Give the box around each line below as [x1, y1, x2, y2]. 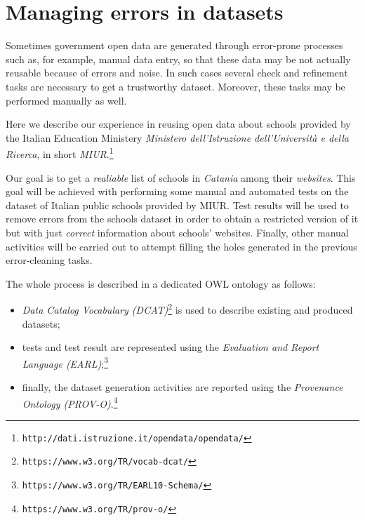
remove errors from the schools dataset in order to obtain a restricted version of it [6, 211, 359, 226]
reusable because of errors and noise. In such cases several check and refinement [6, 65, 348, 80]
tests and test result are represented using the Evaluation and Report [22, 340, 319, 354]
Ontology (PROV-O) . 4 [22, 394, 118, 411]
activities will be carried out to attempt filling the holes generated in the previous [6, 239, 357, 253]
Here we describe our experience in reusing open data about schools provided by [6, 116, 351, 131]
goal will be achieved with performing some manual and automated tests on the [6, 184, 349, 199]
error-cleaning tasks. [6, 253, 93, 267]
